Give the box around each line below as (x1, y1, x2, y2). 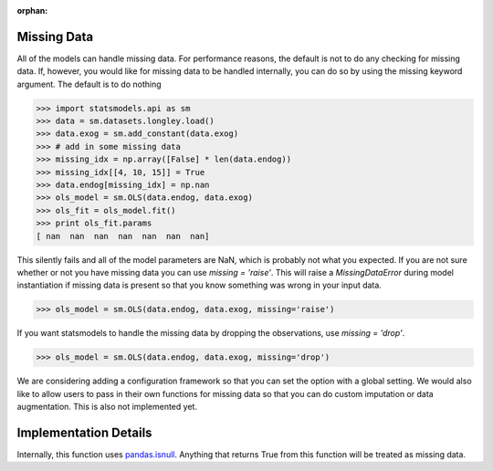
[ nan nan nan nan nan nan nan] (36, 231, 210, 241)
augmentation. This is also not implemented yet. (16, 402, 198, 413)
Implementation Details (16, 424, 152, 440)
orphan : (16, 5, 48, 16)
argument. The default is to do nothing (16, 78, 162, 89)
